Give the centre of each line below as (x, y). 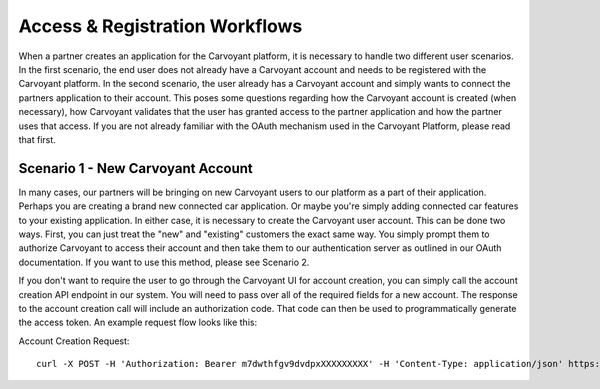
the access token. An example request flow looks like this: (138, 322)
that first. (37, 139)
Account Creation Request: (74, 341)
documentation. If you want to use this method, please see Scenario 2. (164, 262)
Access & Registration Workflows (160, 26)
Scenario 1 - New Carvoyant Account (136, 168)
